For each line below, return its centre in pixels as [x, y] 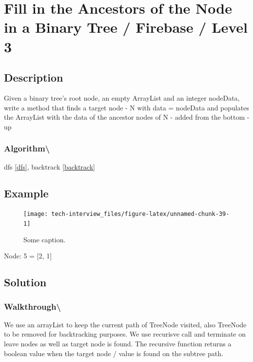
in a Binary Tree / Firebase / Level [126, 27]
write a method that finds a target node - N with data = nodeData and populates [126, 107]
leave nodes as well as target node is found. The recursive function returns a [118, 344]
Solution [25, 282]
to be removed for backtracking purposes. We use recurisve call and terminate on [125, 334]
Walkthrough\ [32, 306]
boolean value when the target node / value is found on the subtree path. [114, 353]
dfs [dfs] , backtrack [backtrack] [49, 166]
